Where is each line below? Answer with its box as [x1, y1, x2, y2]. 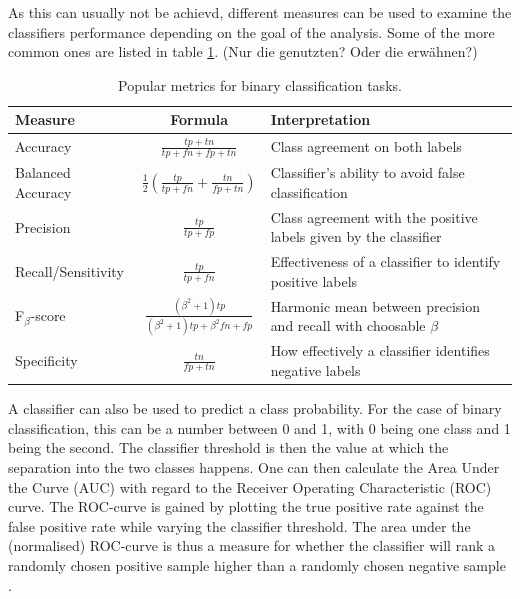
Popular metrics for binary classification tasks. [118, 74, 402, 95]
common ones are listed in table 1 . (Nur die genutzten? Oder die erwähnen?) [8, 41, 478, 62]
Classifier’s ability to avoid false [270, 162, 465, 183]
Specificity [15, 350, 78, 371]
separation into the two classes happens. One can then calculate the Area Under [8, 456, 500, 477]
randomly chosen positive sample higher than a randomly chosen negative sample [8, 554, 506, 575]
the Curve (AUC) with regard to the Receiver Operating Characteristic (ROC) [8, 476, 492, 497]
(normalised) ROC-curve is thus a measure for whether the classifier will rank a [8, 535, 496, 556]
